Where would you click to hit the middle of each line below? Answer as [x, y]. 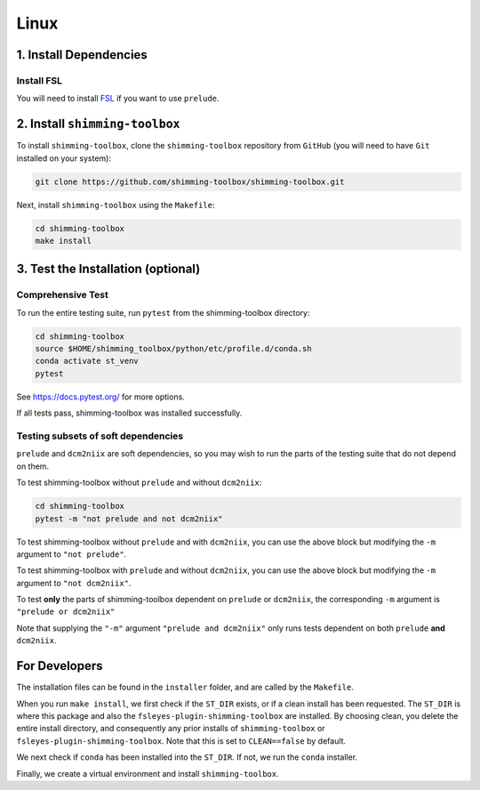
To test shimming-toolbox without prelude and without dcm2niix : [139, 483]
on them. [32, 466]
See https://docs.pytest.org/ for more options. [101, 397]
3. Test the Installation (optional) [108, 269]
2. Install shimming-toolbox [98, 124]
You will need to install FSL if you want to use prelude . [118, 99]
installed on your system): [64, 158]
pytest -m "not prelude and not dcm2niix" [129, 519]
